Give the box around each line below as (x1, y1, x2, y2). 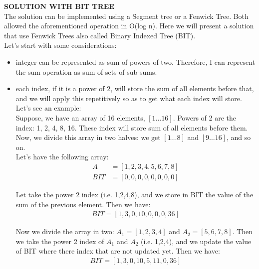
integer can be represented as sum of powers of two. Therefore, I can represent (15, 56, 256, 67)
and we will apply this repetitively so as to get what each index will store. (15, 93, 242, 103)
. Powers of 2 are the (173, 112, 236, 123)
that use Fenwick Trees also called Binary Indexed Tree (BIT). (4, 30, 196, 40)
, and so (227, 132, 251, 142)
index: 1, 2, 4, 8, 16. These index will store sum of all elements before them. (15, 122, 248, 133)
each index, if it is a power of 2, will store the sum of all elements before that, (15, 83, 254, 94)
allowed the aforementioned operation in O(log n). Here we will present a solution (4, 20, 254, 31)
